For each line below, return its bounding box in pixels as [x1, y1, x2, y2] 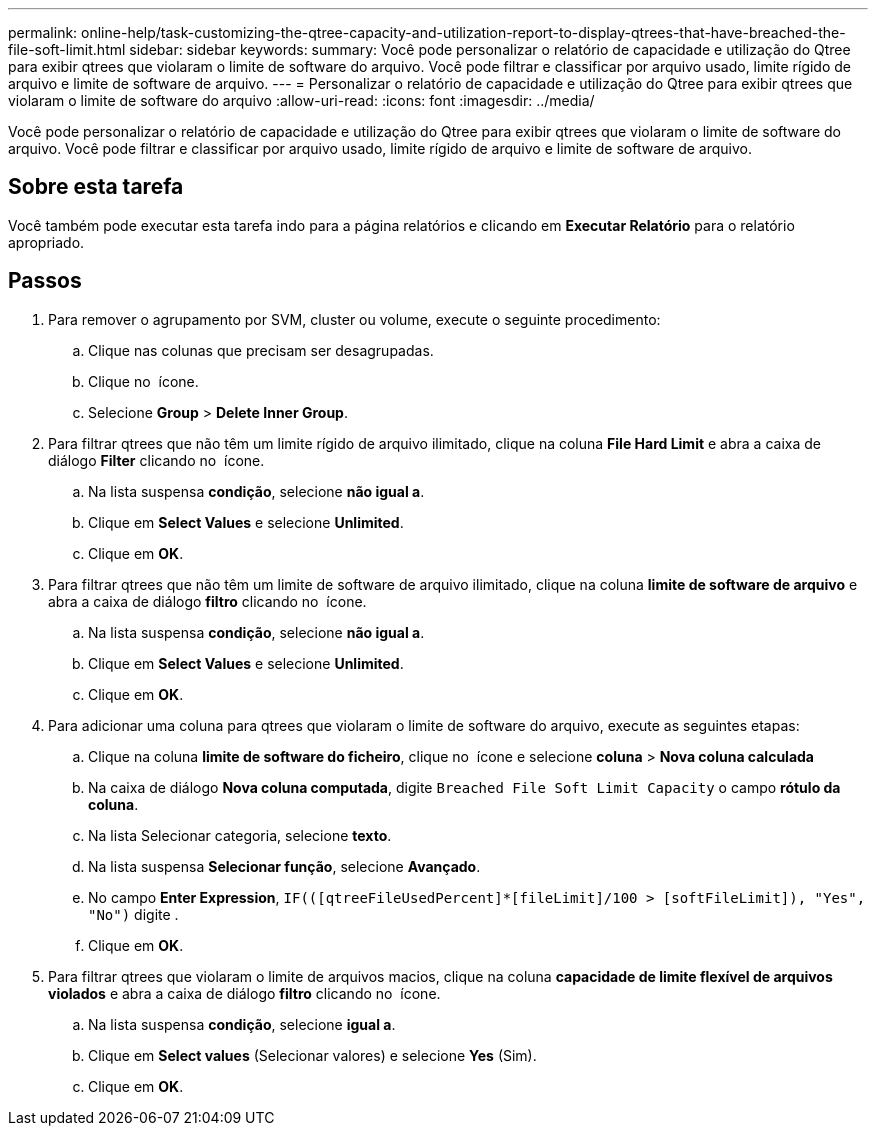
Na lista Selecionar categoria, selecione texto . [88, 826, 392, 844]
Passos [8, 268, 82, 294]
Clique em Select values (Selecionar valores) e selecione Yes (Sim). [88, 1046, 537, 1064]
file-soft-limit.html [8, 41, 126, 58]
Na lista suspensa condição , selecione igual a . [88, 1015, 396, 1033]
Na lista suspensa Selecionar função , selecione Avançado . [88, 857, 481, 875]
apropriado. [8, 233, 85, 251]
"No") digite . [88, 905, 179, 923]
